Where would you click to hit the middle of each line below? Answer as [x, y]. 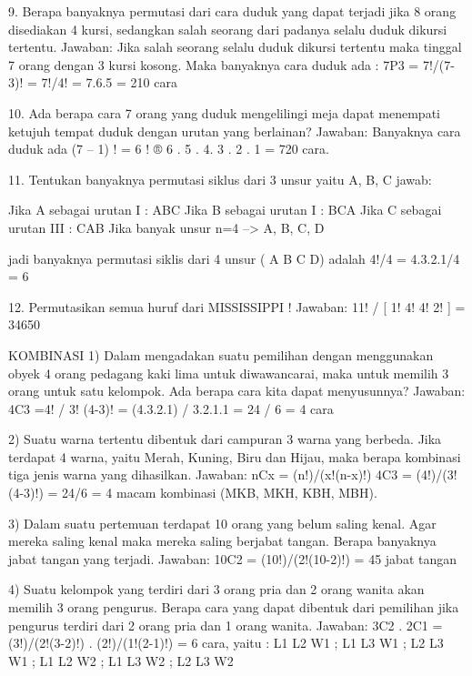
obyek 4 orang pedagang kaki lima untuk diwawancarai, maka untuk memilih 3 [229, 373]
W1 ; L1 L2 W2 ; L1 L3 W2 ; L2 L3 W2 [121, 660]
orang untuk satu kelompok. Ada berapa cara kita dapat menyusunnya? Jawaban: [237, 391]
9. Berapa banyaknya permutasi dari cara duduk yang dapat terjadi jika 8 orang [232, 11]
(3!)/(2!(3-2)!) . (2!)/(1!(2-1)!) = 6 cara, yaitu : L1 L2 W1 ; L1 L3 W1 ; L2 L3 [226, 643]
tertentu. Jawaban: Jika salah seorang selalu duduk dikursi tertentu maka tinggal [235, 47]
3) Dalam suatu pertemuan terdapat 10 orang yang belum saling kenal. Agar [222, 523]
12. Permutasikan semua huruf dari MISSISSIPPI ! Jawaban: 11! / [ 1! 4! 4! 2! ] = [237, 306]
